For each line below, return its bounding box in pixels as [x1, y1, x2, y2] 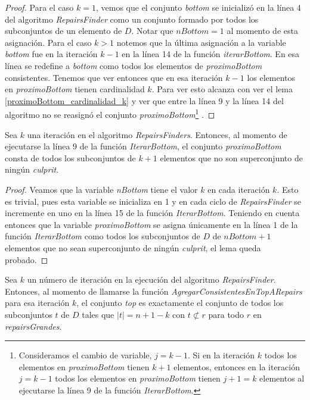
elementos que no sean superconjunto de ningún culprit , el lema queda [5, 241, 261, 254]
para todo [208, 308, 244, 320]
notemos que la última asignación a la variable [116, 36, 286, 48]
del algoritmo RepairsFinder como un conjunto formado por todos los [5, 12, 259, 25]
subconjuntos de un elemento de [5, 24, 122, 37]
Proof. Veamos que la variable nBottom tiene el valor [5, 183, 198, 195]
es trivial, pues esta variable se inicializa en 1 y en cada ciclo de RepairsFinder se [5, 195, 301, 207]
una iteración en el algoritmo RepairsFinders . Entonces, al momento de [27, 128, 287, 140]
